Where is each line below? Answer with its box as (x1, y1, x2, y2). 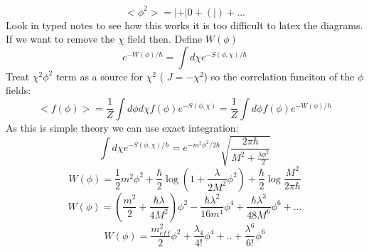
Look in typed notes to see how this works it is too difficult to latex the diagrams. (6, 17, 363, 32)
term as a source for (55, 68, 143, 83)
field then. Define (127, 31, 203, 46)
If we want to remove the (6, 31, 115, 46)
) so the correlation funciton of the (203, 68, 355, 83)
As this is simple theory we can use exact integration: (6, 120, 239, 135)
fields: (6, 83, 31, 98)
